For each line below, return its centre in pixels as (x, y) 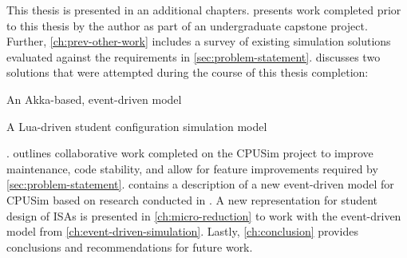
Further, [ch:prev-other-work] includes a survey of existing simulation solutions (199, 41)
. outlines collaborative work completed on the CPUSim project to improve (190, 153)
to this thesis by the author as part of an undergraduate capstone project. (187, 25)
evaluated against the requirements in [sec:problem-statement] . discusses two (194, 56)
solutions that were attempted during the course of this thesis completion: (188, 72)
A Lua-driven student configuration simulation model (137, 126)
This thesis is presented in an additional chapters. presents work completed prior (204, 10)
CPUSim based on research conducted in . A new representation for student (192, 199)
